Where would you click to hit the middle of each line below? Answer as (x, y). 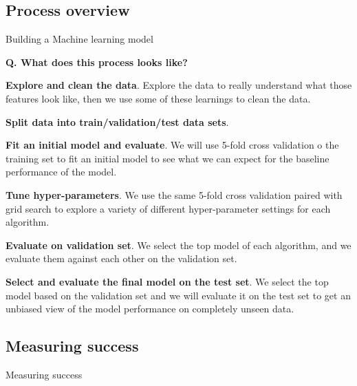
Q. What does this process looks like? (97, 62)
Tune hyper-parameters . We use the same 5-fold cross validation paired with (174, 194)
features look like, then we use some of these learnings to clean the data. (158, 98)
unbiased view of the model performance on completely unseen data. (150, 309)
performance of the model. (61, 172)
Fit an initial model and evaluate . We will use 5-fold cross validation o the (172, 145)
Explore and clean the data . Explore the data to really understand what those (179, 85)
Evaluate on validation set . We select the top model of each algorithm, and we (178, 245)
